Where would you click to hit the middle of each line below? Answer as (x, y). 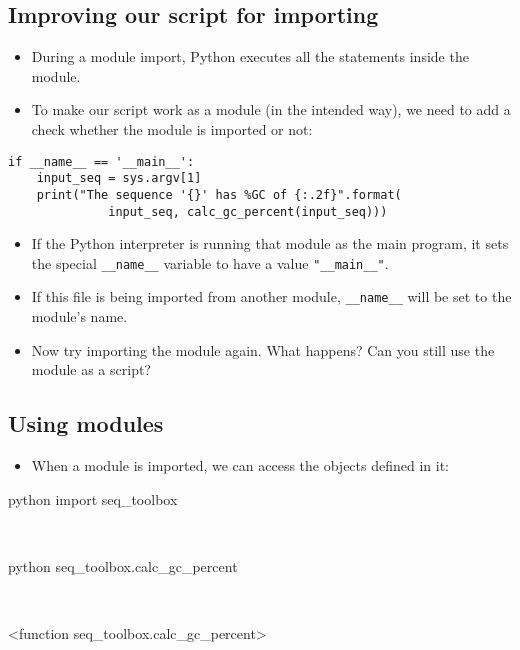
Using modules (86, 423)
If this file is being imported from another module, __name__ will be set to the (271, 296)
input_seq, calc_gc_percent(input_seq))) (248, 211)
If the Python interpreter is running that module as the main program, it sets (270, 243)
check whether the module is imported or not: (172, 128)
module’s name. (79, 316)
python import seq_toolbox (93, 498)
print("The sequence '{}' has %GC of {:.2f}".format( (219, 194)
